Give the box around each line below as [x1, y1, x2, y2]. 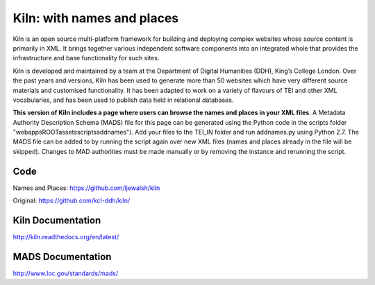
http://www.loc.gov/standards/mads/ [12, 269, 118, 277]
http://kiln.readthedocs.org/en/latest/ [12, 233, 119, 241]
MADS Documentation [12, 250, 112, 263]
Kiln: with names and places [12, 10, 179, 26]
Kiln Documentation [12, 214, 101, 226]
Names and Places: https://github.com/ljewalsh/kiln [12, 184, 160, 192]
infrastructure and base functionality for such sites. [12, 54, 160, 62]
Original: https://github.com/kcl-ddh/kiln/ [12, 196, 131, 205]
